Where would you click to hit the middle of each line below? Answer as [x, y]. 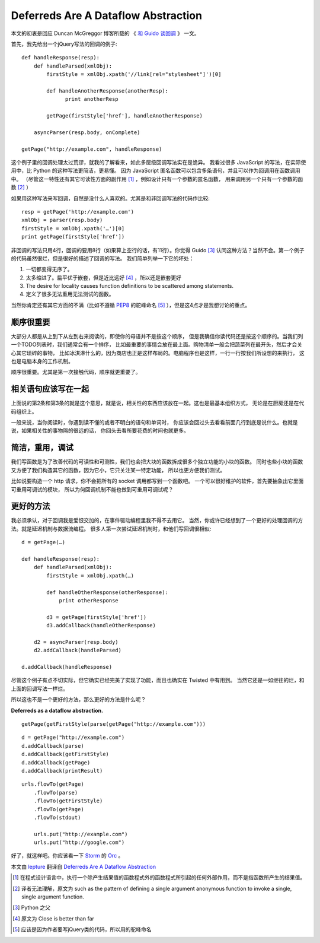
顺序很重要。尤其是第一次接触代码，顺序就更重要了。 [76, 372]
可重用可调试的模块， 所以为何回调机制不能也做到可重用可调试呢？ [92, 489]
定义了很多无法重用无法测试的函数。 [70, 294]
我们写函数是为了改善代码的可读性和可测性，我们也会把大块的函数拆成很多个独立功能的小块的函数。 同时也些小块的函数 [157, 462]
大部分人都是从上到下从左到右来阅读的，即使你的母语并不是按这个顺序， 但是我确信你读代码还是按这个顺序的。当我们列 [157, 336]
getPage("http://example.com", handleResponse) [92, 149]
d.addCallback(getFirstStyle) [65, 754]
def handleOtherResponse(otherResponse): [108, 592]
